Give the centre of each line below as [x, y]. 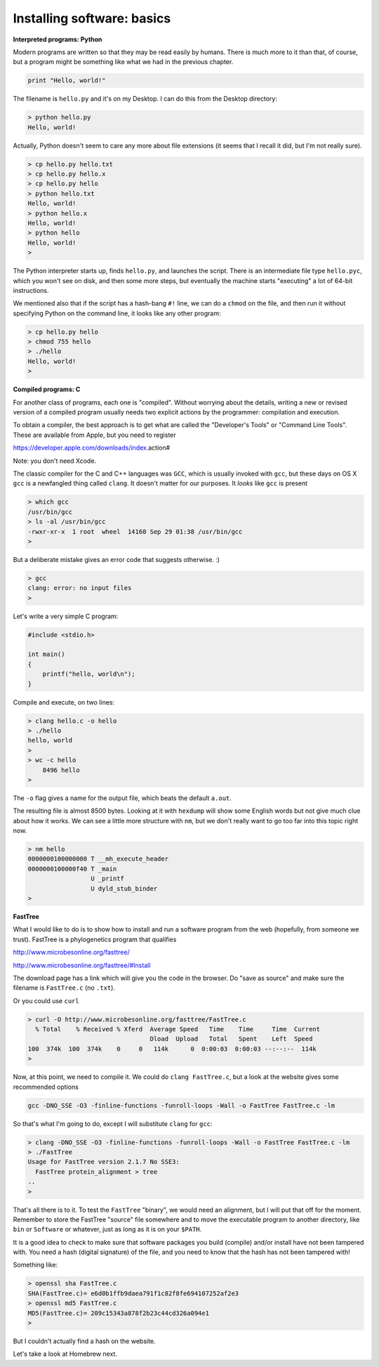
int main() [46, 654]
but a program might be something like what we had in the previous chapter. [123, 62]
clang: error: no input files [80, 588]
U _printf [107, 879]
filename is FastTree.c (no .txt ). [64, 988]
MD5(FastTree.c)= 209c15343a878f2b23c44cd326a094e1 [119, 1313]
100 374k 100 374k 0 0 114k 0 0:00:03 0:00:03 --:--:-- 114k [172, 1049]
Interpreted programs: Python [58, 39]
